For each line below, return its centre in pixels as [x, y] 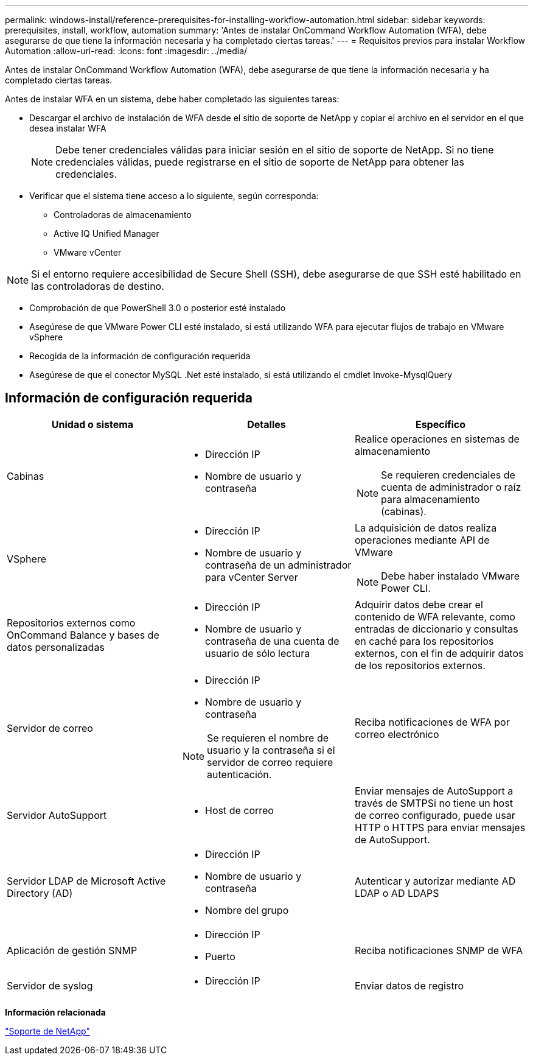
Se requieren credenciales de [448, 475]
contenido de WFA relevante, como [435, 616]
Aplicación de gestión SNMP [72, 950]
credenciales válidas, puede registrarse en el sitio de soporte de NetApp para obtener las [260, 162]
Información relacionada [55, 1012]
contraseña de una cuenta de [272, 641]
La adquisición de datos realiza [426, 528]
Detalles [266, 424]
